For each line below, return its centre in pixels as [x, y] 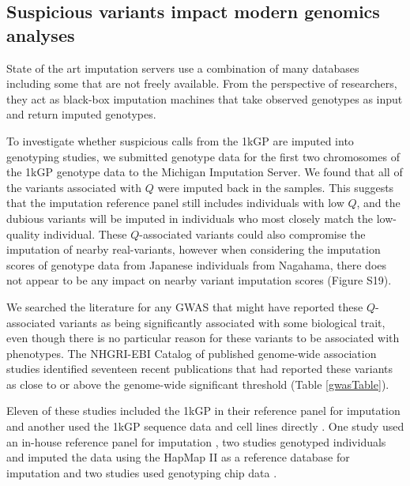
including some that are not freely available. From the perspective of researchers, [202, 83]
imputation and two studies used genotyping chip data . [142, 472]
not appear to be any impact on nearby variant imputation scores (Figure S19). [199, 280]
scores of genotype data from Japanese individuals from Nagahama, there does [197, 264]
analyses [41, 34]
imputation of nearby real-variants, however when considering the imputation [194, 249]
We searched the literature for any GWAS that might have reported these [185, 306]
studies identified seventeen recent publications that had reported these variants [200, 369]
